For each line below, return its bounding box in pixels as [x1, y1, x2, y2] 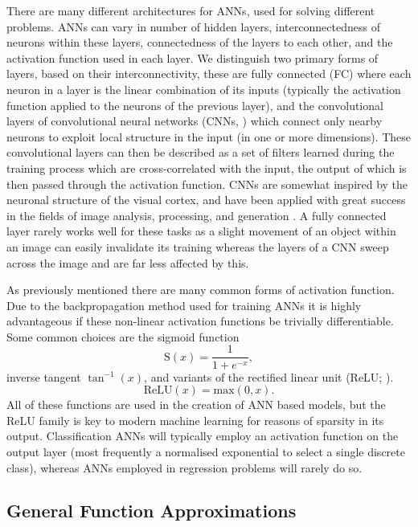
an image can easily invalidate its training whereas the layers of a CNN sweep [6, 238, 389, 255]
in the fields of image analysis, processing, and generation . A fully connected [6, 206, 387, 223]
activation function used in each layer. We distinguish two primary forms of [6, 49, 379, 66]
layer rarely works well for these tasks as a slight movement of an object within [6, 223, 396, 239]
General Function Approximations [6, 498, 297, 523]
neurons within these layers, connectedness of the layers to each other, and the [6, 34, 393, 51]
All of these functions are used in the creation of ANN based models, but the [6, 396, 386, 413]
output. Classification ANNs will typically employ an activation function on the [6, 427, 399, 444]
